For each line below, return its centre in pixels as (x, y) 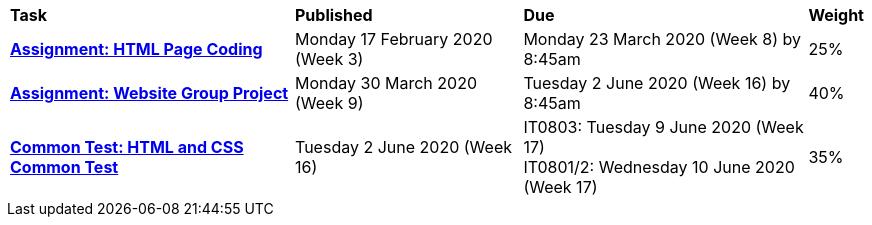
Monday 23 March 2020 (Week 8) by (662, 39)
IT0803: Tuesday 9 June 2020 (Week (663, 127)
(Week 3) (329, 59)
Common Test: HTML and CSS (127, 147)
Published (334, 15)
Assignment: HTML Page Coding (136, 49)
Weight (836, 15)
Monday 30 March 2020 (386, 83)
